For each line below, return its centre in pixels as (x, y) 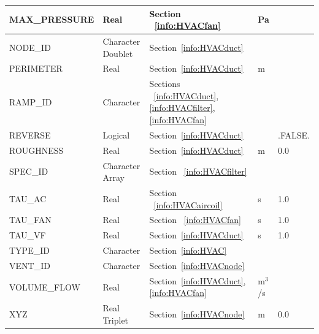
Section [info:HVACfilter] (198, 171)
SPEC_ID (29, 171)
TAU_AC (28, 198)
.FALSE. (294, 135)
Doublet (118, 53)
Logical (116, 135)
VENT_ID (30, 265)
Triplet (116, 320)
